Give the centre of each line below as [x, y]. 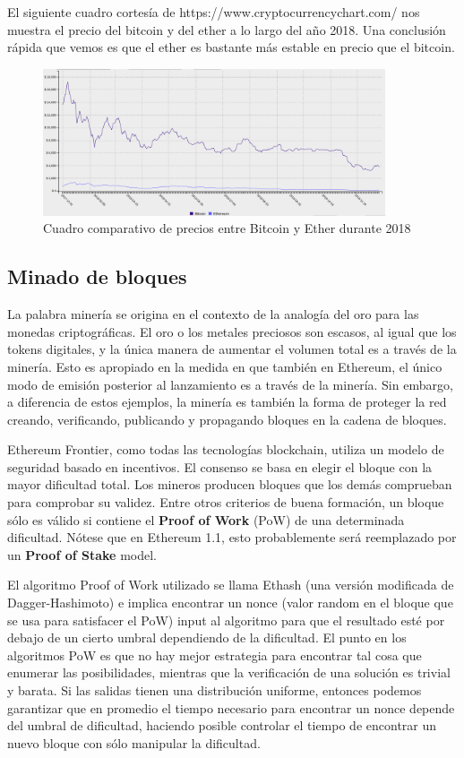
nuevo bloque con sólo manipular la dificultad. [134, 742]
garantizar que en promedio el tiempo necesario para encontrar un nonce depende [231, 707]
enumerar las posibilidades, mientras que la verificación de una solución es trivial [229, 672]
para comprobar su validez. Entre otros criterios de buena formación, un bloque [226, 502]
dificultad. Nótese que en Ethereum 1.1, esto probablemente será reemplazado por [232, 537]
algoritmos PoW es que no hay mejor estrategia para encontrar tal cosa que [215, 655]
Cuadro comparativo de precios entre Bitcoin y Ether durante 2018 [227, 228]
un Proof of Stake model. [82, 554]
